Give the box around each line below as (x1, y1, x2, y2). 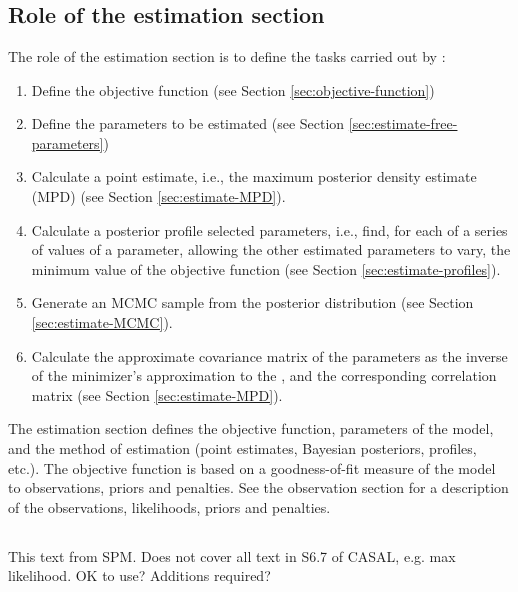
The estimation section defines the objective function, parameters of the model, (8, 418, 494, 439)
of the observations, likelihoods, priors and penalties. (8, 496, 331, 517)
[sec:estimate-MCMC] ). (31, 311, 173, 332)
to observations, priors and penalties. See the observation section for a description (8, 477, 509, 498)
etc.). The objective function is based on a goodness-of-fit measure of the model (8, 457, 496, 478)
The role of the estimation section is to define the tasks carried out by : (8, 46, 446, 66)
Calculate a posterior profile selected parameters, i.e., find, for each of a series (31, 219, 508, 240)
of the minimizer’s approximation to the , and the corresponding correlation (31, 365, 497, 386)
